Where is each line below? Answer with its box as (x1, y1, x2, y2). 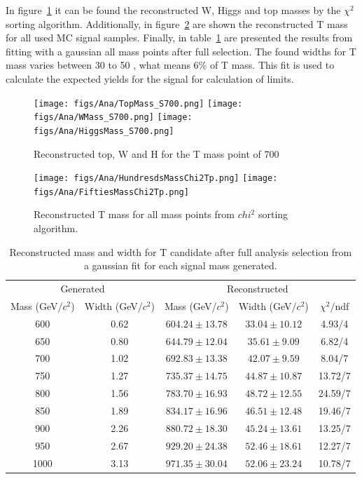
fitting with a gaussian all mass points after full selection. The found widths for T (6, 43, 356, 58)
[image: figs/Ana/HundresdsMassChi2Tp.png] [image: (34, 173, 278, 184)
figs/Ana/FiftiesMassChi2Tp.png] (34, 187, 189, 197)
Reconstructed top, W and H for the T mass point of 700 (34, 146, 279, 161)
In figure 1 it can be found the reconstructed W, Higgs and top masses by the (6, 3, 341, 17)
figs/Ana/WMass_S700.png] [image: (34, 112, 193, 123)
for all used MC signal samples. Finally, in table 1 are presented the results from (6, 30, 353, 45)
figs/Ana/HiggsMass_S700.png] (34, 126, 174, 136)
